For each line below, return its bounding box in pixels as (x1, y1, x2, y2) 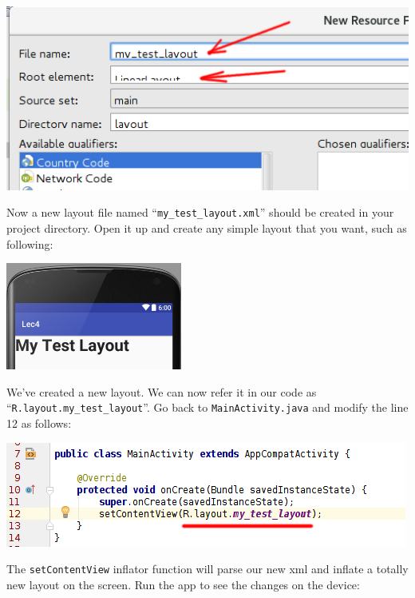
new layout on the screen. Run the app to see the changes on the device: (6, 576, 360, 592)
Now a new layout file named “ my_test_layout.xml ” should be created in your (6, 204, 394, 221)
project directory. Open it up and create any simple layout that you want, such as (6, 220, 407, 237)
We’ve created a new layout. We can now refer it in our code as (6, 383, 317, 400)
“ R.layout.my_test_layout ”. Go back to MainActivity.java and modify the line (6, 399, 409, 416)
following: (6, 235, 53, 252)
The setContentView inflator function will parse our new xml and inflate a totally (6, 560, 409, 577)
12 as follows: (6, 415, 72, 432)
